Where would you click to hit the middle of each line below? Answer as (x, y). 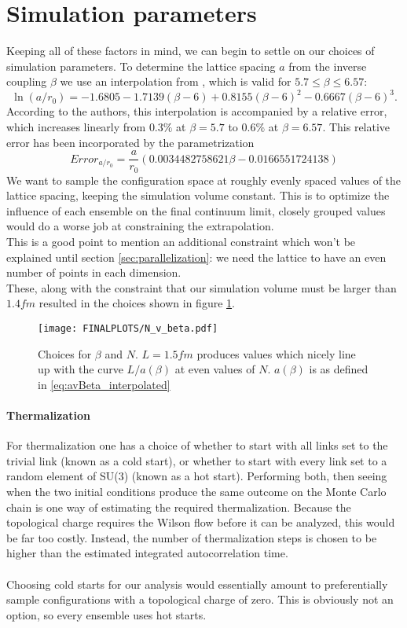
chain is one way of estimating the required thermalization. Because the (179, 507)
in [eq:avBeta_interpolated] (104, 384)
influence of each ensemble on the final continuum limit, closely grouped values (196, 210)
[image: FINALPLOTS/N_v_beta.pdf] (128, 329)
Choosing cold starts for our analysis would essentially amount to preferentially (197, 584)
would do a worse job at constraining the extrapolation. (140, 226)
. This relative (356, 127)
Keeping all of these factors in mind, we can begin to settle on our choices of (191, 51)
